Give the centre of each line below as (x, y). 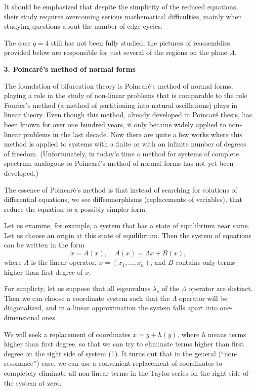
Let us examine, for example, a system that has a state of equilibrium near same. (127, 225)
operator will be (203, 298)
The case (17, 42)
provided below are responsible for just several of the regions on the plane (116, 52)
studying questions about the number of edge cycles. (83, 26)
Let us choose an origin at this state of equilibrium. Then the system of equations (128, 235)
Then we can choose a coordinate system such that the (87, 298)
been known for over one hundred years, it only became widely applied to (115, 124)
